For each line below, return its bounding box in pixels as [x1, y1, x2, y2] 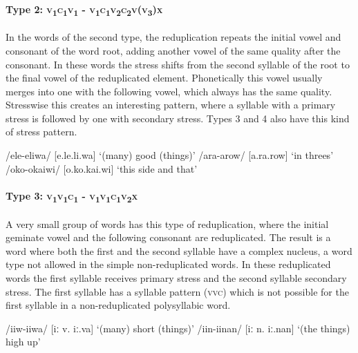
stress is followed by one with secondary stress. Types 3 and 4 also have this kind [6, 111, 350, 125]
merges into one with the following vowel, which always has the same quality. [6, 84, 332, 98]
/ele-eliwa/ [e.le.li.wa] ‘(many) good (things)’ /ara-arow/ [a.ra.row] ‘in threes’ [6, 148, 334, 162]
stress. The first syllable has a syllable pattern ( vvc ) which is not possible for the [6, 284, 349, 298]
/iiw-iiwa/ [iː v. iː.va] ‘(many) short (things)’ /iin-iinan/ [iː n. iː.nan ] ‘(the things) [6, 321, 350, 335]
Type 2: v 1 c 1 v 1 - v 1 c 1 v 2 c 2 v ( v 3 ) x [6, 1, 163, 18]
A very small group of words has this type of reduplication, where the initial [6, 216, 329, 231]
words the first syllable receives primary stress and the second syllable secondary [6, 270, 347, 285]
